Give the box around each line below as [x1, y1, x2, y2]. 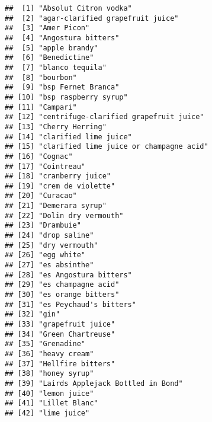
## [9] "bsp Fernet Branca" [5, 83, 120, 92]
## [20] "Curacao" [5, 191, 77, 200]
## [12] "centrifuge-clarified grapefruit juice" [5, 113, 204, 122]
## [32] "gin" [5, 310, 60, 319]
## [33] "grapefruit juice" [5, 320, 115, 328]
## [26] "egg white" [5, 251, 86, 260]
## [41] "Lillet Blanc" [5, 399, 98, 408]
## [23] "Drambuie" [5, 221, 81, 230]
